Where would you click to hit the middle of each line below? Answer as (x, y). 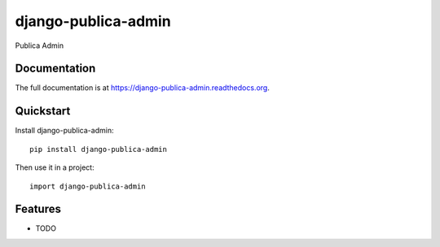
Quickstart (43, 111)
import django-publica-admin (88, 186)
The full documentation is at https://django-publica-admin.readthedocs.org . (143, 88)
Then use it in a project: (55, 167)
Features (38, 209)
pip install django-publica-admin (98, 149)
